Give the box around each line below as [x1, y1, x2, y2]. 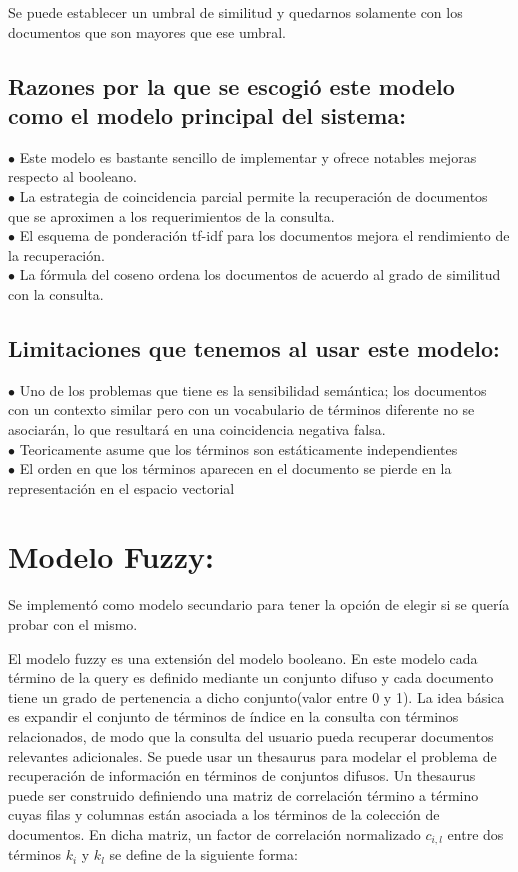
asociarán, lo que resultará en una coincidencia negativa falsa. [8, 418, 386, 439]
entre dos [447, 823, 504, 844]
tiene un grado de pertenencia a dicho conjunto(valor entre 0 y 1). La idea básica [8, 686, 505, 707]
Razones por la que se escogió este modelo [8, 70, 455, 101]
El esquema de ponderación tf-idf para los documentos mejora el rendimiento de [19, 225, 510, 246]
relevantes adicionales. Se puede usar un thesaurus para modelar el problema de [8, 745, 497, 766]
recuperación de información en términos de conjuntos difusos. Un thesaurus [8, 765, 476, 786]
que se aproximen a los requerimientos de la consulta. [8, 205, 335, 226]
